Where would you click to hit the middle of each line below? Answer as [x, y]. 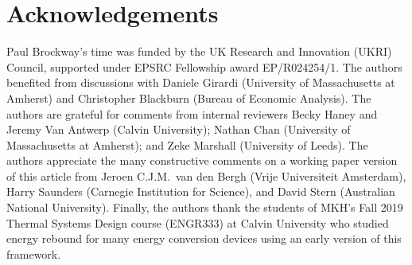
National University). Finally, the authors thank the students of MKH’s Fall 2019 [205, 207]
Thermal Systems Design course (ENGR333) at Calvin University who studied [198, 222]
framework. [34, 253]
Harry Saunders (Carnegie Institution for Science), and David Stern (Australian [201, 191]
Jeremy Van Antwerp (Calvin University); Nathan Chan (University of [179, 129]
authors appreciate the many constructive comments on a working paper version [202, 160]
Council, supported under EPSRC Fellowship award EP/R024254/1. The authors [204, 66]
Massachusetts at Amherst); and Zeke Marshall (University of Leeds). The [187, 144]
